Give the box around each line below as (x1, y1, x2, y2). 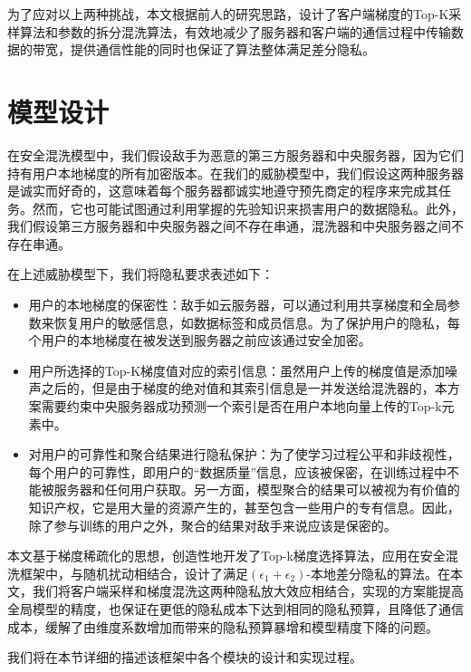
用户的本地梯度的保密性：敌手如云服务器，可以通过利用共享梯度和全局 (28, 295, 447, 314)
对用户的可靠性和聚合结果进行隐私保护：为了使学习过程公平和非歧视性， (28, 445, 460, 464)
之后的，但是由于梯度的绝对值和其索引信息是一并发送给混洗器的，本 (41, 379, 447, 398)
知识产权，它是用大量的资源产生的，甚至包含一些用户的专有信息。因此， (28, 498, 460, 516)
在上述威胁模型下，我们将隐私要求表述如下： (7, 264, 274, 283)
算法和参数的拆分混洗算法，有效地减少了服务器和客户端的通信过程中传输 (19, 22, 451, 41)
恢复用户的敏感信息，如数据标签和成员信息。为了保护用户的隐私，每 (53, 312, 460, 331)
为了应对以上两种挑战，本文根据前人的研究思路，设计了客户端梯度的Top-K (7, 5, 449, 23)
